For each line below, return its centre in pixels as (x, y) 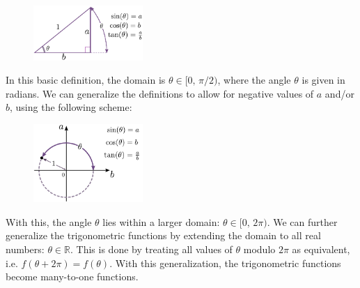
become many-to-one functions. (72, 276)
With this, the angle (49, 221)
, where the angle (254, 80)
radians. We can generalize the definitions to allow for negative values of (160, 93)
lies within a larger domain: (161, 221)
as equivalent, (321, 249)
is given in (323, 80)
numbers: (25, 249)
